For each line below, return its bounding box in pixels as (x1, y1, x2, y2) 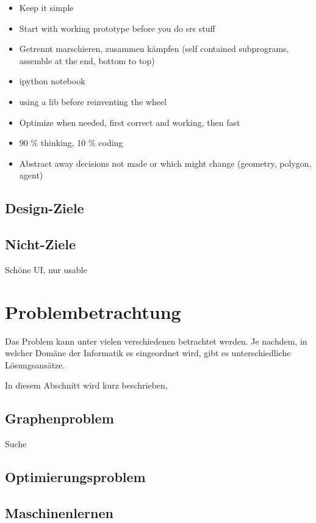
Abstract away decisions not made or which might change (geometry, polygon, (19, 156, 312, 169)
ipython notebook (19, 75, 85, 87)
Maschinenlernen (5, 503, 113, 522)
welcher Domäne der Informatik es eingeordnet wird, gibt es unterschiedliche (5, 346, 291, 359)
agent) (19, 169, 43, 181)
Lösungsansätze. (5, 358, 65, 371)
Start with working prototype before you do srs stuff (19, 21, 215, 34)
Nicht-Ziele (5, 235, 76, 254)
